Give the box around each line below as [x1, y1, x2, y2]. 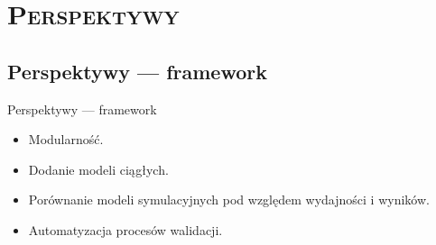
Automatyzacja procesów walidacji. [28, 220, 223, 239]
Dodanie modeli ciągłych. [28, 159, 169, 178]
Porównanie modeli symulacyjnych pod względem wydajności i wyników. [28, 190, 430, 209]
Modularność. [28, 130, 104, 149]
